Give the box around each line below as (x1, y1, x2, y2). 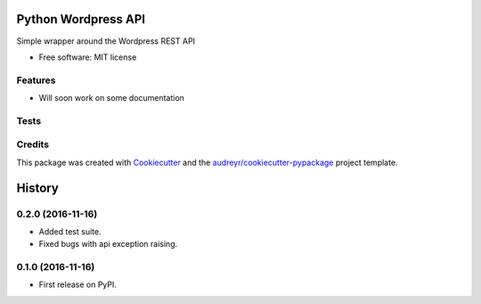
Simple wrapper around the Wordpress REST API (16, 36, 196, 46)
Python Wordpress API (16, 12, 146, 27)
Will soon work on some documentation (38, 93, 184, 103)
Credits (16, 138, 49, 151)
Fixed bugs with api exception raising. (38, 239, 178, 250)
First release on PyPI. (38, 279, 118, 290)
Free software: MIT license (38, 52, 137, 62)
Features (16, 74, 56, 86)
